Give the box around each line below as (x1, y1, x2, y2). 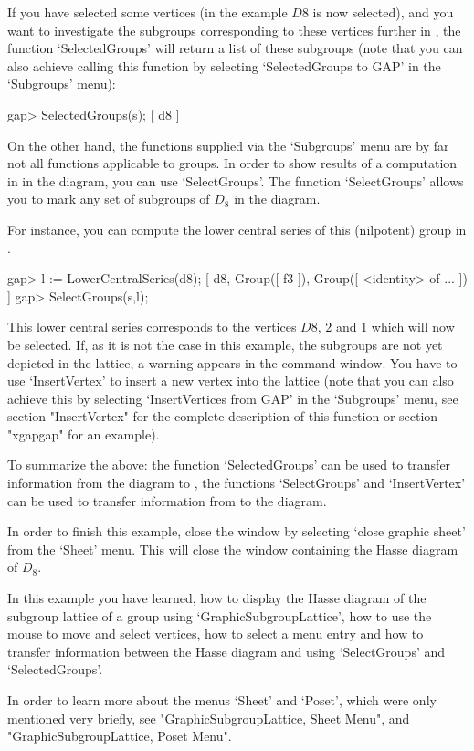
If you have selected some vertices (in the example (7, 3, 288, 21)
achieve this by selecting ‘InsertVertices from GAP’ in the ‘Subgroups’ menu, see (7, 388, 458, 407)
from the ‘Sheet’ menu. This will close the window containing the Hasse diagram (7, 539, 458, 558)
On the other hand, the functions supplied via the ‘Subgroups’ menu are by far (7, 135, 449, 154)
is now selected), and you (312, 3, 454, 21)
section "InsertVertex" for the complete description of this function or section (7, 407, 438, 426)
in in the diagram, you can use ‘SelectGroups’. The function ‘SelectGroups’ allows (7, 171, 464, 190)
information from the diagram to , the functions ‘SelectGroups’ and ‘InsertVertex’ (7, 473, 466, 492)
